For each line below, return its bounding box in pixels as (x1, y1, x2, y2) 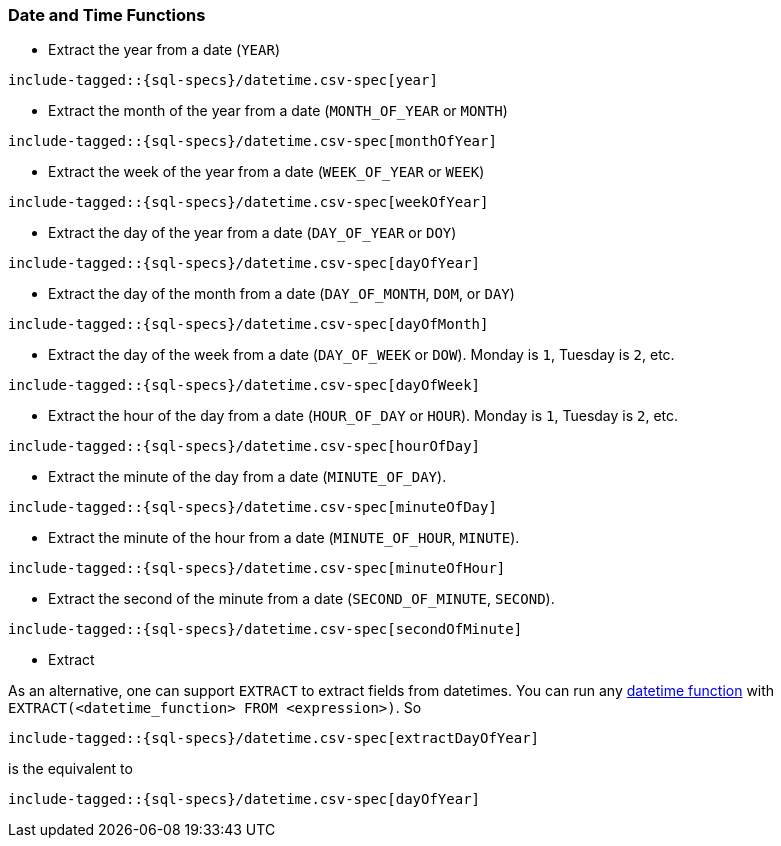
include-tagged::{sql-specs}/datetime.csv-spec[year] (8, 72, 438, 89)
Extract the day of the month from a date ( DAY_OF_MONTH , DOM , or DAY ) (48, 285, 515, 303)
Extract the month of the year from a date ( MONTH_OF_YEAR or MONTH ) (48, 102, 508, 120)
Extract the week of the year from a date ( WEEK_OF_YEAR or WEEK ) (48, 163, 485, 181)
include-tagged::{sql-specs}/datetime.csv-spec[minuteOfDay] (8, 499, 497, 516)
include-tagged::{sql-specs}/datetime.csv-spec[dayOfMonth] (8, 316, 489, 333)
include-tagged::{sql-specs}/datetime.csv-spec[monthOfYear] (8, 133, 497, 150)
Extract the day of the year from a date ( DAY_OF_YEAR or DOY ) (48, 224, 457, 242)
